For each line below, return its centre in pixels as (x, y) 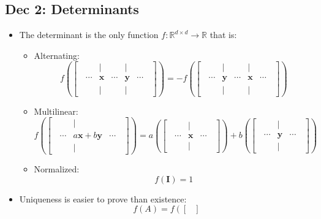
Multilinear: (56, 111)
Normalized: (57, 169)
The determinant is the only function (89, 35)
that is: (223, 35)
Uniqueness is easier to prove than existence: (103, 198)
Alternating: (57, 55)
